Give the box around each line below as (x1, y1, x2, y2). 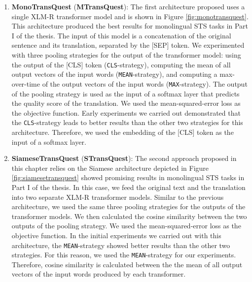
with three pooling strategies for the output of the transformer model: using (11, 49, 241, 60)
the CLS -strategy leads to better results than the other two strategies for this (11, 117, 243, 127)
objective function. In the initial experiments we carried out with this (11, 230, 221, 240)
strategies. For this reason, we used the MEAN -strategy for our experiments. (11, 250, 236, 260)
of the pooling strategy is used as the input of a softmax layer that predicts (11, 88, 240, 98)
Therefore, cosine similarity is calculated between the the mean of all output (11, 259, 243, 269)
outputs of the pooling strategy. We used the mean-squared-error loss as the (11, 220, 241, 231)
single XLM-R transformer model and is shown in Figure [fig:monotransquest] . (11, 11, 249, 21)
